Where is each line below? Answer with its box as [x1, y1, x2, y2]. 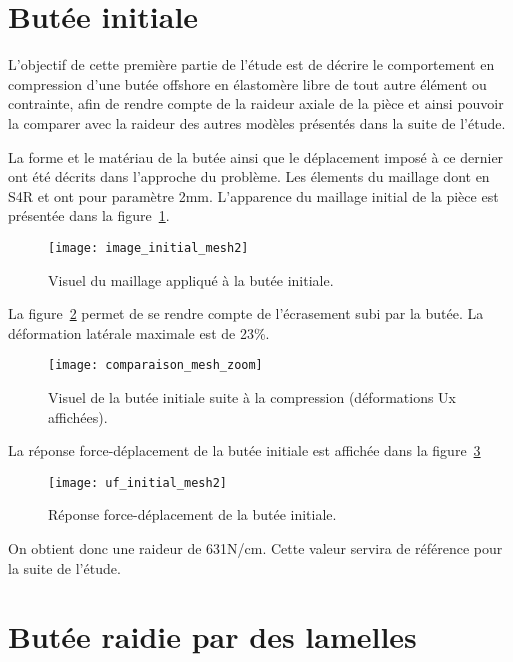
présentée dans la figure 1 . [8, 205, 170, 226]
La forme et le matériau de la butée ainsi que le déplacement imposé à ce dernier [8, 146, 504, 167]
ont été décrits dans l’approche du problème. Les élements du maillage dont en [8, 166, 490, 187]
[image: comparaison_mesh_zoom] [48, 358, 263, 373]
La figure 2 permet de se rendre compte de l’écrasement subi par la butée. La [8, 303, 484, 324]
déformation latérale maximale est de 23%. [8, 322, 270, 343]
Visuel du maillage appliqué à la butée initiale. [48, 269, 334, 290]
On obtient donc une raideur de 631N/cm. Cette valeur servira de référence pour [8, 538, 503, 558]
